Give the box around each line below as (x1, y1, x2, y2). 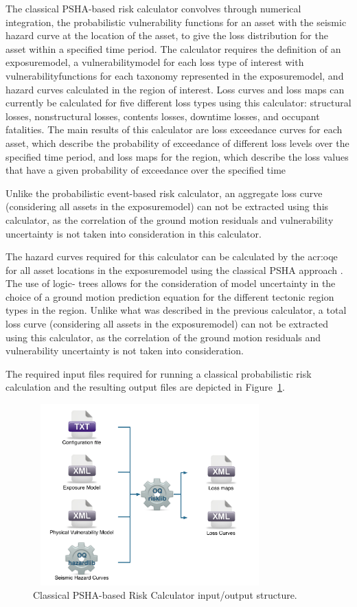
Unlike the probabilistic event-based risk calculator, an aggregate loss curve (5, 185, 323, 200)
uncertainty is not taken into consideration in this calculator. (5, 226, 262, 240)
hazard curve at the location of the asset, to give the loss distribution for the (5, 28, 328, 43)
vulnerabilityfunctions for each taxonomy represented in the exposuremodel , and (5, 68, 344, 82)
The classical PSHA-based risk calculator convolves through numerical (5, 1, 301, 15)
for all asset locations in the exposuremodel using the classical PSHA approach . (5, 262, 343, 277)
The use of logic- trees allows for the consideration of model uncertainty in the (5, 276, 336, 290)
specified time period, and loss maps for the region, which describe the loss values (5, 149, 349, 163)
